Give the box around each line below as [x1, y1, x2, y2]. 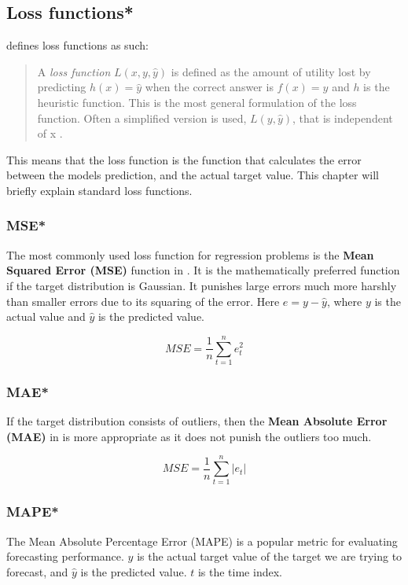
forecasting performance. [6, 548, 124, 565]
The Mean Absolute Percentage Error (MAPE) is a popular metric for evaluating [6, 532, 398, 549]
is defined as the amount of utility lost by [171, 63, 371, 79]
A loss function [37, 63, 111, 79]
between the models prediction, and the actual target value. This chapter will [6, 167, 379, 183]
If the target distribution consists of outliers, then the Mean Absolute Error [6, 413, 388, 429]
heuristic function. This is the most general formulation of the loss [37, 94, 357, 110]
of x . [37, 125, 63, 142]
